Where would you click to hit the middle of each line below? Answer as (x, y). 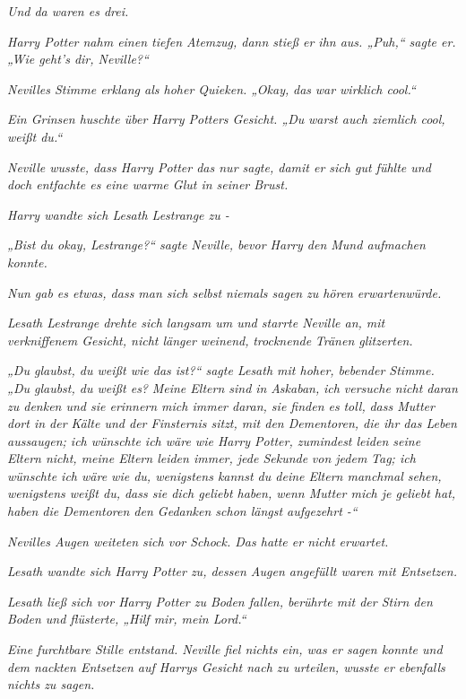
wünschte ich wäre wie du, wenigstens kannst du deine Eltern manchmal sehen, (224, 475)
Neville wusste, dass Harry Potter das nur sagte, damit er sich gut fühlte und (219, 166)
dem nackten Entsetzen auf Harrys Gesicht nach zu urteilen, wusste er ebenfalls (226, 666)
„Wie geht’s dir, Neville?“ (78, 59)
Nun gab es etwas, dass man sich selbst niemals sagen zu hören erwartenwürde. (224, 292)
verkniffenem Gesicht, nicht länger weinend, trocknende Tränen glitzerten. (210, 340)
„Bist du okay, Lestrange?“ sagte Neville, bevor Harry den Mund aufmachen (216, 245)
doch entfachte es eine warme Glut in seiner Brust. (148, 184)
